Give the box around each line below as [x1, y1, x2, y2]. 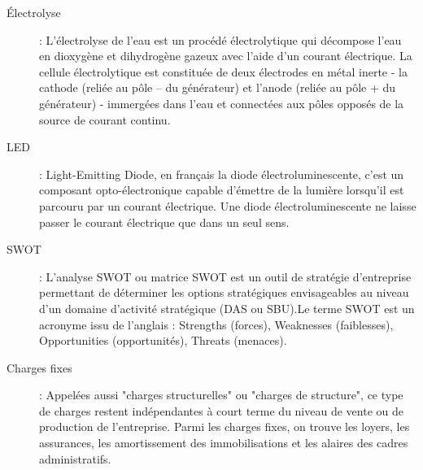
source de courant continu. [39, 111, 171, 128]
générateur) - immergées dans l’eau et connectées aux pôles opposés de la [39, 94, 404, 111]
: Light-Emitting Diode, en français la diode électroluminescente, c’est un [39, 165, 404, 182]
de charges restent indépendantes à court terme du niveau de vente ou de [39, 402, 403, 419]
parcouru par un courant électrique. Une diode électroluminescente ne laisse [39, 197, 416, 214]
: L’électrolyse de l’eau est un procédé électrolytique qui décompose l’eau [39, 31, 402, 48]
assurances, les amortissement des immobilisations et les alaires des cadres [39, 434, 408, 451]
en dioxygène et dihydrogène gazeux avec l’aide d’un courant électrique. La [39, 47, 412, 64]
